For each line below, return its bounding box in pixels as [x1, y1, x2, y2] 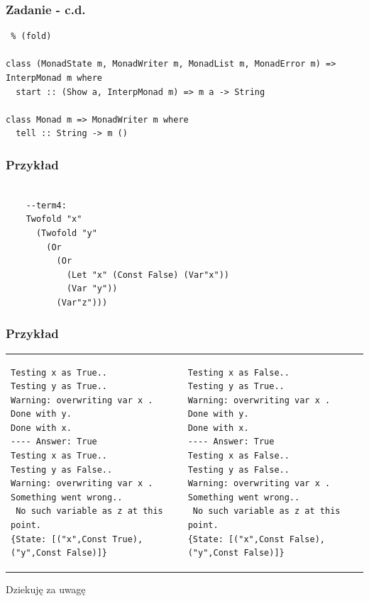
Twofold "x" [26, 214, 82, 225]
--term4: [26, 200, 67, 210]
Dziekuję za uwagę [6, 582, 86, 597]
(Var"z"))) [56, 297, 108, 308]
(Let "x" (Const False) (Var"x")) [66, 269, 229, 280]
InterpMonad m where [6, 73, 103, 83]
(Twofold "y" [35, 228, 97, 238]
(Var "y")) [66, 283, 118, 294]
